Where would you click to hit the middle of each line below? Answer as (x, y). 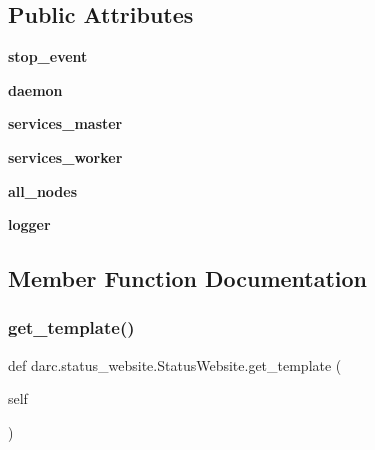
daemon (35, 89)
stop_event (48, 56)
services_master (65, 123)
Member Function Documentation (188, 278)
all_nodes (43, 190)
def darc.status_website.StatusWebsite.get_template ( (175, 364)
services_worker (65, 156)
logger (29, 224)
